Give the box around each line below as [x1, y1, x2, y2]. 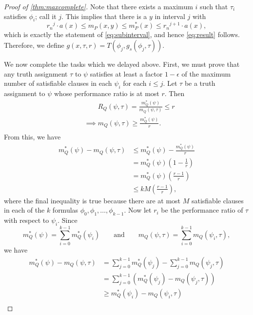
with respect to [4, 215, 49, 225]
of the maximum [181, 68, 231, 79]
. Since [58, 215, 78, 225]
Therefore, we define [4, 40, 64, 50]
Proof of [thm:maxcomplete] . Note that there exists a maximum [4, 1, 193, 11]
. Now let [124, 205, 152, 215]
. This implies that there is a [61, 11, 147, 21]
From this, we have [4, 132, 61, 142]
